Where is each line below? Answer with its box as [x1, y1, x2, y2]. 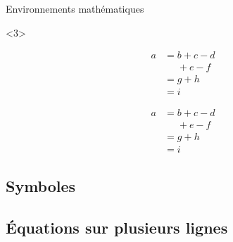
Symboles [6, 174, 76, 196]
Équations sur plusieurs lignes [6, 216, 228, 238]
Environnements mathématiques [6, 1, 144, 15]
